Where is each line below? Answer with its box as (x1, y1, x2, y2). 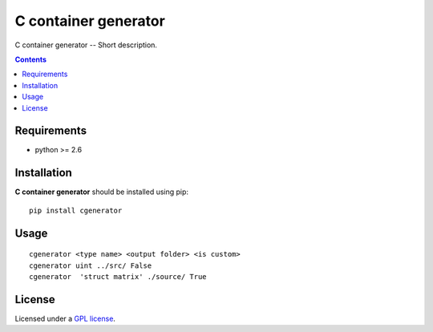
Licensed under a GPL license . (14, 314, 116, 323)
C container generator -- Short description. (14, 40, 158, 50)
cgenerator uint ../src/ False (29, 261, 152, 270)
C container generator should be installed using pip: (14, 187, 188, 196)
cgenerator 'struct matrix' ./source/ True (29, 272, 208, 281)
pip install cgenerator (29, 205, 123, 215)
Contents (14, 55, 47, 64)
